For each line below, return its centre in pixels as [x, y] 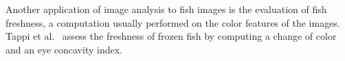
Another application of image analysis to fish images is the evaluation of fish [166, 9]
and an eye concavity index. [64, 49]
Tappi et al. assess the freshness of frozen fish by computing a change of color [171, 36]
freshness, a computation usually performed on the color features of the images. [173, 22]
